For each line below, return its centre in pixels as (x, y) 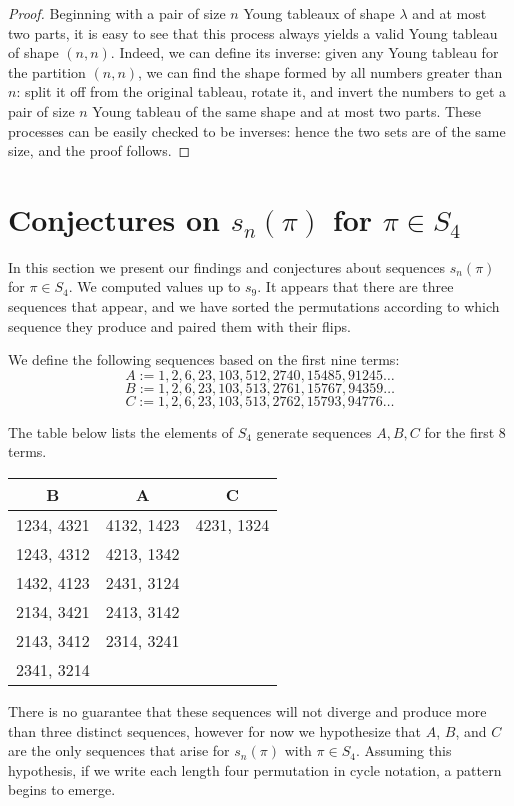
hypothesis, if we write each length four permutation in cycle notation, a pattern (255, 769)
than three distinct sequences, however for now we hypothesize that (214, 730)
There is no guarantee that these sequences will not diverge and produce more (247, 711)
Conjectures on (114, 218)
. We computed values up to (154, 286)
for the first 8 (465, 431)
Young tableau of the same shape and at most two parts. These (286, 110)
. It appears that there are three (355, 286)
